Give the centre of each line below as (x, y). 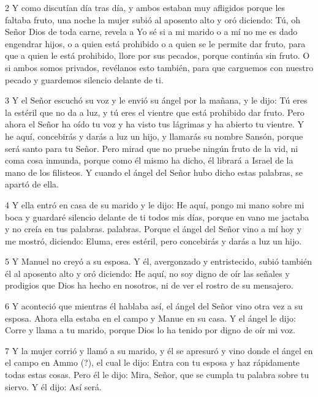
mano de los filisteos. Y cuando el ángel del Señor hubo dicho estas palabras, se (154, 172)
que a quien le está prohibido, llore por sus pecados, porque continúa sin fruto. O (157, 55)
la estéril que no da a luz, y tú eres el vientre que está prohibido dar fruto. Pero (155, 112)
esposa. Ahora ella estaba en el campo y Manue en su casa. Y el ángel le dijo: (150, 318)
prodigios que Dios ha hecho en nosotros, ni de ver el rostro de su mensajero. (149, 285)
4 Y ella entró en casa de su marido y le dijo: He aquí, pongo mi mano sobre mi (155, 204)
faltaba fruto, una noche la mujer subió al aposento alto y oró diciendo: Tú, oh (153, 19)
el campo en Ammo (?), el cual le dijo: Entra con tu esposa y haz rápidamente (153, 362)
